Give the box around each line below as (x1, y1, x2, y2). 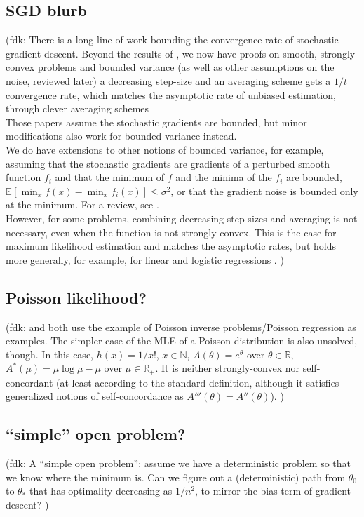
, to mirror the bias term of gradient (195, 483, 351, 498)
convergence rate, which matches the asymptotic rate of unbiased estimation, (6, 87, 336, 102)
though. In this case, (6, 347, 93, 361)
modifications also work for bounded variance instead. (6, 128, 237, 143)
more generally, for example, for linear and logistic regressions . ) (6, 252, 284, 267)
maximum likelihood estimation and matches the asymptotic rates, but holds (6, 239, 336, 253)
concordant (6, 375, 53, 389)
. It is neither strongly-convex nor (155, 361, 300, 375)
